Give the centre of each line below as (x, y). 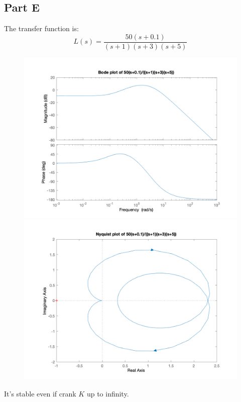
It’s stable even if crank (40, 394)
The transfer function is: (41, 28)
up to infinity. (108, 394)
